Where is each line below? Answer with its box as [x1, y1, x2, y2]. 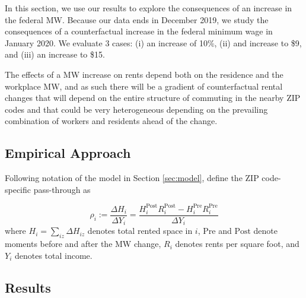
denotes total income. [14, 249, 93, 261]
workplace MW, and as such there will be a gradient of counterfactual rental [5, 80, 283, 92]
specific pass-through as [5, 183, 91, 195]
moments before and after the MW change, [5, 237, 161, 250]
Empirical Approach [5, 144, 131, 162]
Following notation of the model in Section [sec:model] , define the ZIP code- [5, 172, 281, 184]
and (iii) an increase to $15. [5, 48, 105, 61]
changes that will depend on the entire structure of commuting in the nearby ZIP [5, 91, 301, 104]
